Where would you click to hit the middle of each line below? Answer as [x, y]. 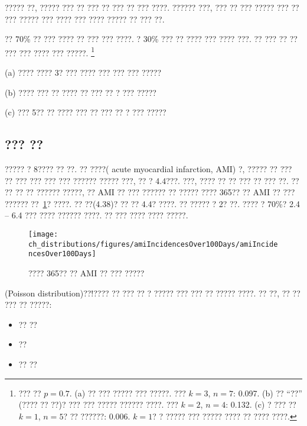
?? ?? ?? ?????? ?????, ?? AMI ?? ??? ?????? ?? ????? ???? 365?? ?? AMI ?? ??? [150, 192]
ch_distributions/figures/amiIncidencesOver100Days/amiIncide [153, 244]
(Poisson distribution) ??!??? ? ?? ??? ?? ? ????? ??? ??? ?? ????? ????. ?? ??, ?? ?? [153, 293]
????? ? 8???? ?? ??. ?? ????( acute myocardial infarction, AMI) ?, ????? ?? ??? [148, 169]
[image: [43, 234]
